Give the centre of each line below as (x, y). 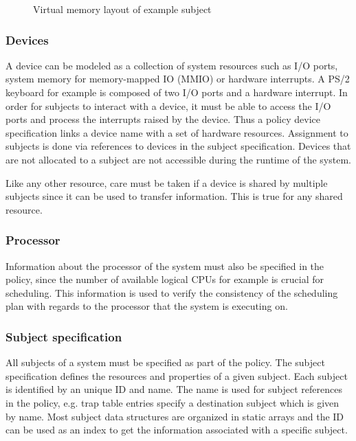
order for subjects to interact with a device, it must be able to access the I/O (168, 105)
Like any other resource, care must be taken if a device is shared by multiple (167, 182)
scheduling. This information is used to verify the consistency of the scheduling (172, 292)
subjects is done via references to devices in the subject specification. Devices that (178, 146)
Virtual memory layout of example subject (122, 9)
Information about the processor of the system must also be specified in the (165, 265)
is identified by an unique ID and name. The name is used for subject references (174, 389)
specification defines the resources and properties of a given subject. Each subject (177, 375)
